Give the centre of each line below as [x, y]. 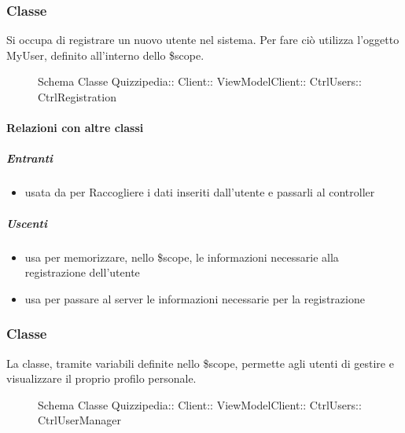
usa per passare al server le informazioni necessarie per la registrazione [195, 298]
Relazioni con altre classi [75, 128]
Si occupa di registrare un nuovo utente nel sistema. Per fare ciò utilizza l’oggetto [203, 40]
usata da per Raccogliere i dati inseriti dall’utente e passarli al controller [200, 192]
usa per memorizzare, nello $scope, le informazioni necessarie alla [182, 257]
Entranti [30, 158]
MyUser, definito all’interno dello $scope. [105, 55]
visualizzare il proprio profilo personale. [101, 378]
